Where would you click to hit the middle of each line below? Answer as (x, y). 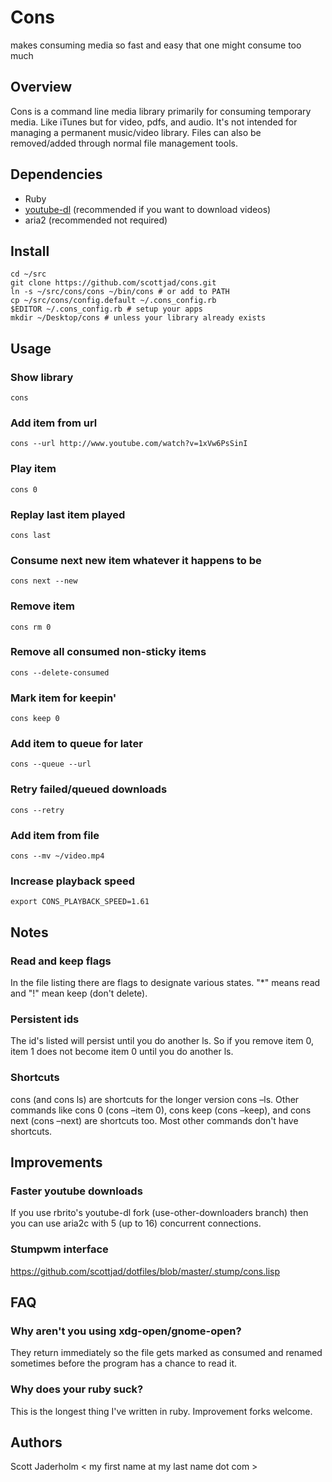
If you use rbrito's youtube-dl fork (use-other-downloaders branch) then (159, 1213)
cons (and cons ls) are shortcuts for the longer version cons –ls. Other (155, 1099)
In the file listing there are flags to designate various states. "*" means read (165, 983)
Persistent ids (45, 1019)
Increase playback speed (72, 881)
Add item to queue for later (76, 744)
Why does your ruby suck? (77, 1389)
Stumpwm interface (59, 1249)
